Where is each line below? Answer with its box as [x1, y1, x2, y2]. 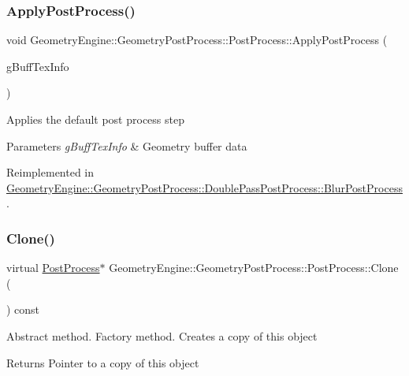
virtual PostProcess [6, 259, 100, 276]
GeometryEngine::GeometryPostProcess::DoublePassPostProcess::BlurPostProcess [6, 179, 403, 195]
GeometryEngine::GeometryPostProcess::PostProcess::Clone [109, 259, 399, 276]
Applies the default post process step [6, 111, 184, 127]
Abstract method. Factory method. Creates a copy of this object [6, 327, 318, 344]
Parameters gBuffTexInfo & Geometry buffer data [6, 137, 247, 154]
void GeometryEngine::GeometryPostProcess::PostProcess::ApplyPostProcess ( [6, 32, 388, 48]
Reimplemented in [6, 164, 95, 181]
